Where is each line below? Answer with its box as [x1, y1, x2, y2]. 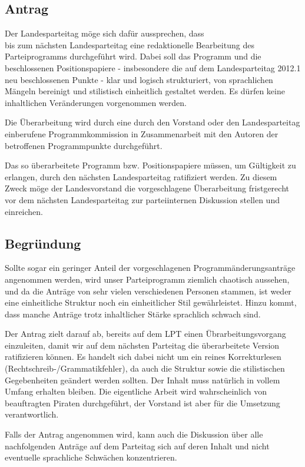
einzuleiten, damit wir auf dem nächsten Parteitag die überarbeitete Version [5, 339, 280, 351]
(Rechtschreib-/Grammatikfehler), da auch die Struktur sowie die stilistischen [5, 362, 285, 375]
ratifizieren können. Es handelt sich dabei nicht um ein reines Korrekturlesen [5, 350, 281, 363]
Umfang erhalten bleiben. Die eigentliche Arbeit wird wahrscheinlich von [5, 385, 267, 398]
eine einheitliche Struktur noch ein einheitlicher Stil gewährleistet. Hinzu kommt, [5, 296, 297, 309]
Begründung [5, 234, 81, 252]
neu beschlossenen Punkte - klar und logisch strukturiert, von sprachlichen [5, 73, 273, 85]
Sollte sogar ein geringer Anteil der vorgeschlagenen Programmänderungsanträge [5, 261, 296, 274]
